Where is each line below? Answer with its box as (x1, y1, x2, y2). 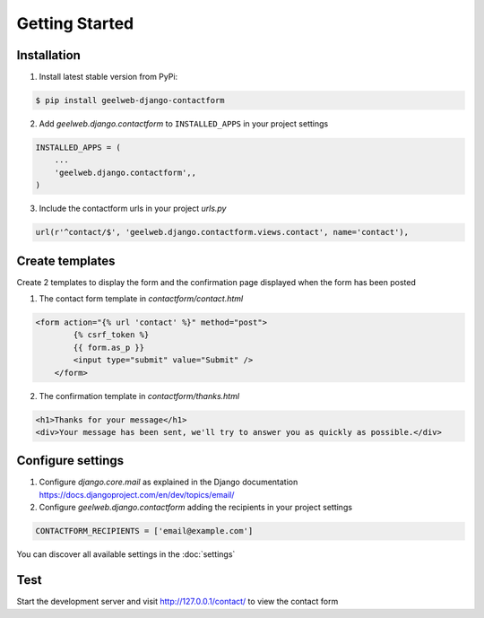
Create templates (16, 253, 116, 268)
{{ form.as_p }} (73, 342, 145, 353)
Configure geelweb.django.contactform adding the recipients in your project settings (39, 502, 353, 513)
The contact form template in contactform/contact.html (39, 293, 244, 304)
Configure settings (16, 453, 125, 468)
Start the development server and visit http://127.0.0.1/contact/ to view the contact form (16, 596, 339, 607)
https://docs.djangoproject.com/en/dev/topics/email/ (39, 489, 235, 500)
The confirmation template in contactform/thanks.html (39, 390, 240, 401)
